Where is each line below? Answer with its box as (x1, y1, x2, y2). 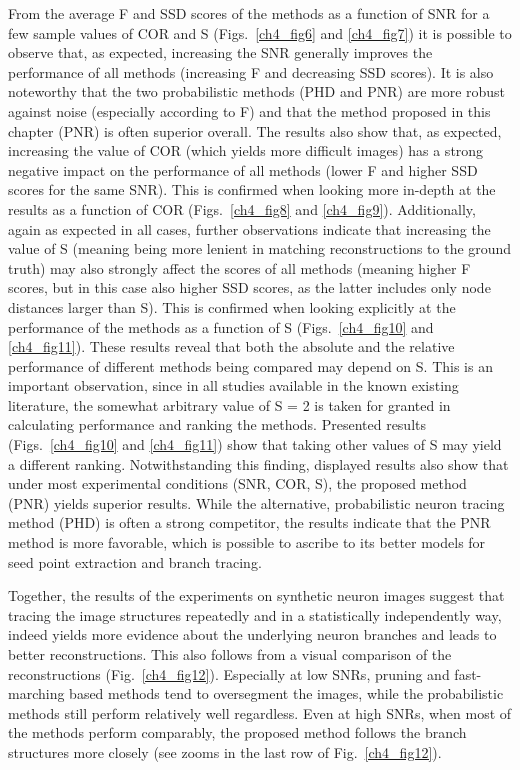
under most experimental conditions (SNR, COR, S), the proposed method (8, 473, 467, 494)
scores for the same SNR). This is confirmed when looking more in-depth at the (8, 179, 496, 200)
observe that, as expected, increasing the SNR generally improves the (8, 42, 433, 63)
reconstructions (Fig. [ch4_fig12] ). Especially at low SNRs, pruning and (8, 663, 450, 684)
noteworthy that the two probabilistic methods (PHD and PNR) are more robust (8, 81, 506, 102)
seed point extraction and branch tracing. (8, 551, 262, 572)
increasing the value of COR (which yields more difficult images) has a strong (8, 140, 484, 161)
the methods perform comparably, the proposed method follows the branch (8, 722, 467, 743)
